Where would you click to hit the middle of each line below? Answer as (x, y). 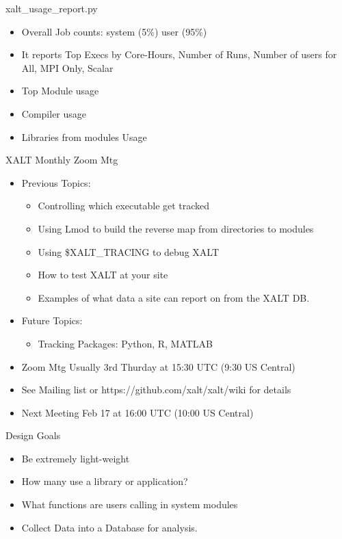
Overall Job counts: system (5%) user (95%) (114, 31)
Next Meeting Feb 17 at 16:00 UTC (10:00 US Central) (137, 412)
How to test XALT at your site (103, 275)
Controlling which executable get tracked (124, 206)
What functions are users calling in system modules (130, 504)
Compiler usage (54, 113)
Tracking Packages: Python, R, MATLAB (126, 343)
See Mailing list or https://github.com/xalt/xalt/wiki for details (156, 390)
